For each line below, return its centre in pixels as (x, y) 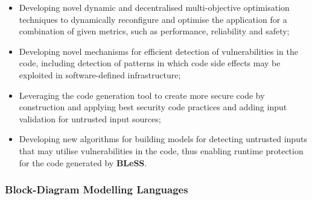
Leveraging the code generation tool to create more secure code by (142, 95)
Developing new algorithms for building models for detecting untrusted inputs (163, 139)
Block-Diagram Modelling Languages (97, 189)
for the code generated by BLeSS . (83, 162)
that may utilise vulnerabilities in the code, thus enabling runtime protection (161, 150)
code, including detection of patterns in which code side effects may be (150, 63)
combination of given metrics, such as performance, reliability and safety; (154, 31)
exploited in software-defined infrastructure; (100, 74)
